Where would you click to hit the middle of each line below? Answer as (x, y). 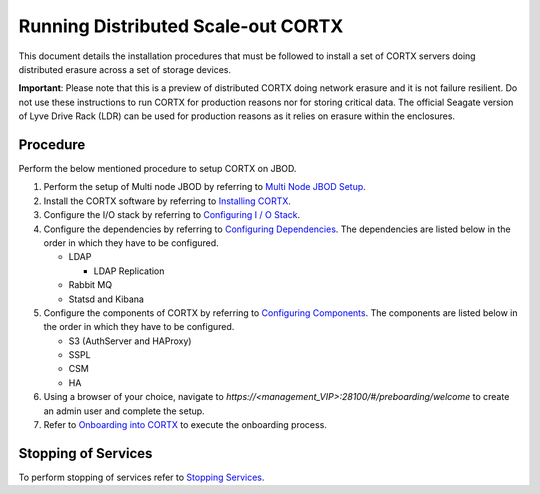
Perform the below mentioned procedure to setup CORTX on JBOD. (157, 169)
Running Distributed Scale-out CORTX (181, 26)
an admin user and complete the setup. (124, 411)
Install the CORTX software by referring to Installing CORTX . (167, 201)
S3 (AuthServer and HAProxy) (130, 341)
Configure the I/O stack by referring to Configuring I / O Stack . (171, 215)
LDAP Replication (129, 271)
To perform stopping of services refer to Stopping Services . (141, 477)
